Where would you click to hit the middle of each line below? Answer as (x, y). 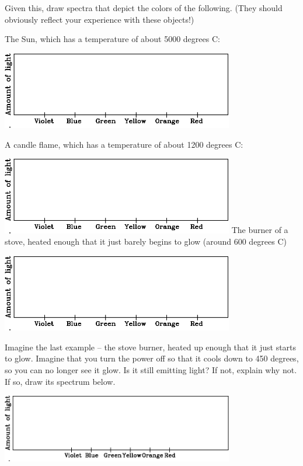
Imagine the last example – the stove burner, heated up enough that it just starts (151, 347)
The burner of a (260, 230)
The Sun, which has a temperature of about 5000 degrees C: (112, 39)
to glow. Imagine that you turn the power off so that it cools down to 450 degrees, (152, 358)
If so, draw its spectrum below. (60, 381)
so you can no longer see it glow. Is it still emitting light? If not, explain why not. (151, 369)
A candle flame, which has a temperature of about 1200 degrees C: (124, 144)
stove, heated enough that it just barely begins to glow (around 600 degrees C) (146, 241)
